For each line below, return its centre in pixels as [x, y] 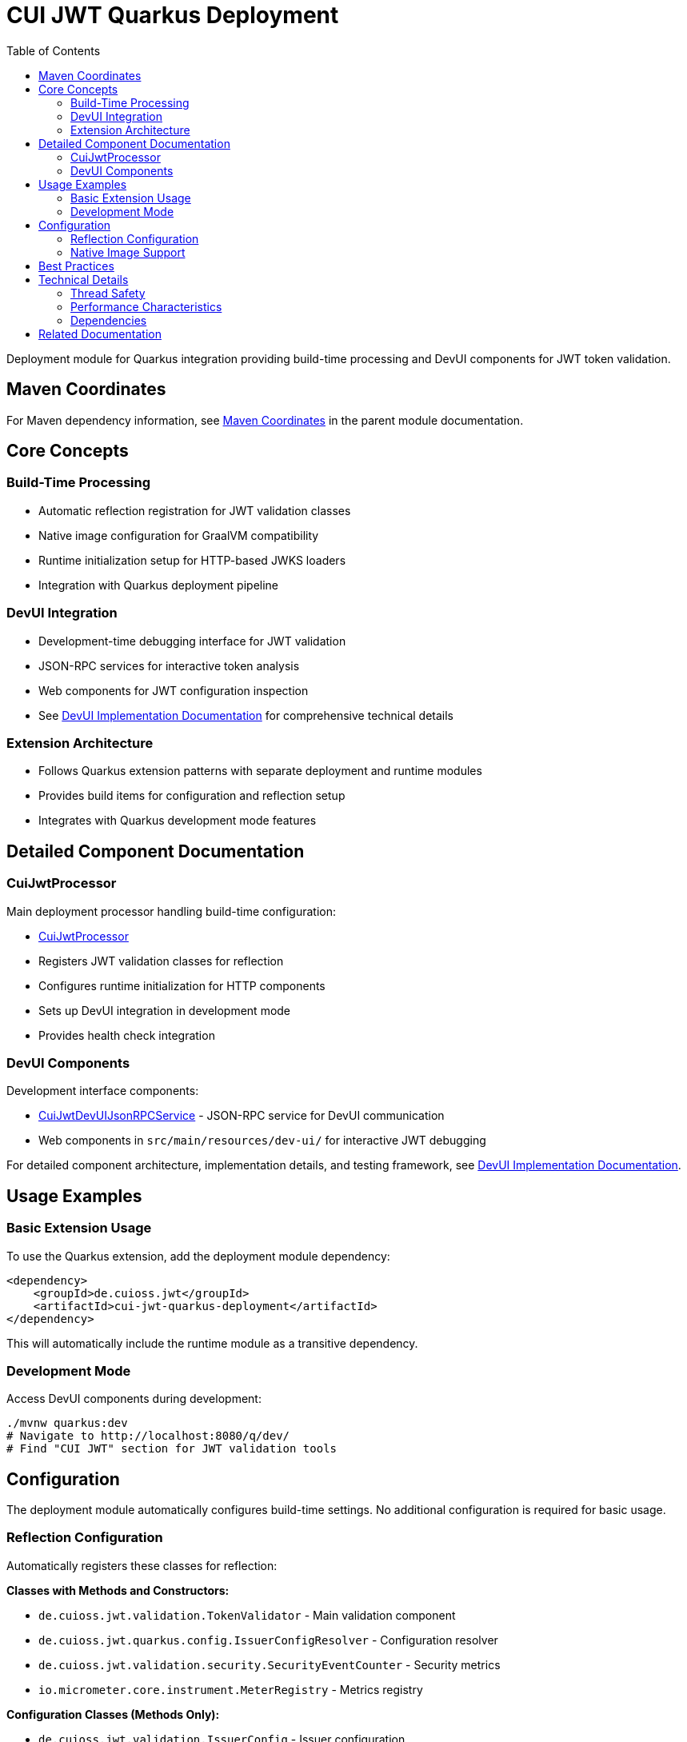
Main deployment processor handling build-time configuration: [171, 911]
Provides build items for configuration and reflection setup [192, 796]
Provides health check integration [127, 1035]
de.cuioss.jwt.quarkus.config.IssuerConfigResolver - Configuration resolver [268, 1640]
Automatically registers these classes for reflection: [142, 1565]
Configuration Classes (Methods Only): [113, 1714]
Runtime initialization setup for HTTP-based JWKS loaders [192, 560]
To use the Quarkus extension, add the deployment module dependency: [198, 1256]
